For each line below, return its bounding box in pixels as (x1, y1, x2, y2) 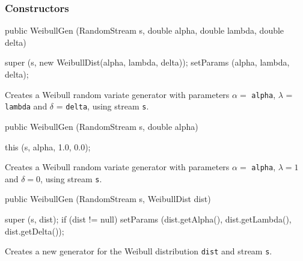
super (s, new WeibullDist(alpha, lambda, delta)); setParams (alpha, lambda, (5, 56, 290, 69)
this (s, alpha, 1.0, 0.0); (5, 140, 91, 153)
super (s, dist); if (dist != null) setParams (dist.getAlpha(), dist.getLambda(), (5, 213, 292, 225)
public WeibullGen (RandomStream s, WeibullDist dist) (5, 192, 211, 205)
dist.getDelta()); (5, 224, 64, 237)
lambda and (5, 100, 47, 112)
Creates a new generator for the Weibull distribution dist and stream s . (5, 245, 272, 257)
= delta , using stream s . (56, 100, 149, 112)
